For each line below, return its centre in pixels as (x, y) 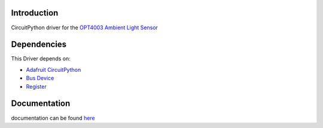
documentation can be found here (53, 118)
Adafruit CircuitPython (54, 69)
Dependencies (39, 45)
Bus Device (40, 78)
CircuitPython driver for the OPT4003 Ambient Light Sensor (85, 28)
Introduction (35, 13)
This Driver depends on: (41, 59)
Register (36, 86)
